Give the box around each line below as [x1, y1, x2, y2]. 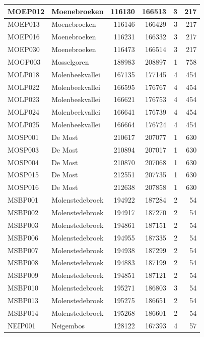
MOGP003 [8, 56, 41, 67]
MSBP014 [8, 307, 39, 318]
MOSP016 [8, 182, 39, 192]
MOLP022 [8, 81, 40, 92]
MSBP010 [8, 282, 39, 293]
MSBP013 [8, 295, 39, 305]
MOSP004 [8, 157, 39, 167]
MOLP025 [8, 119, 40, 130]
